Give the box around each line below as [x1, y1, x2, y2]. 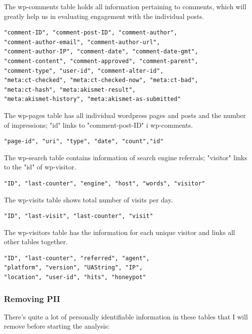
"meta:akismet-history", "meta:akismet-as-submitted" [4, 96, 181, 103]
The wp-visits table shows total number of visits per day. [4, 194, 173, 204]
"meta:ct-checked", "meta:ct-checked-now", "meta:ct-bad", [4, 77, 198, 84]
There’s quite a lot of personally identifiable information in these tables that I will [4, 311, 248, 321]
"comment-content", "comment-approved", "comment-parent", [4, 57, 198, 65]
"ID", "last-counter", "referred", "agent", [4, 254, 150, 262]
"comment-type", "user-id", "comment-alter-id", [4, 67, 164, 74]
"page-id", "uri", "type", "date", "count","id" [4, 138, 164, 145]
